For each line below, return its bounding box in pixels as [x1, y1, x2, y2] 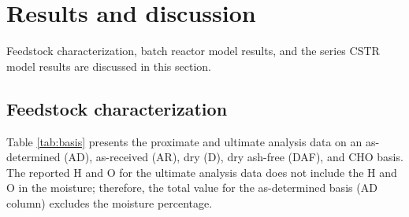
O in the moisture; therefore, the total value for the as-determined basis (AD [6, 179, 377, 196]
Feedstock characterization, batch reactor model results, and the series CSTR [6, 42, 380, 59]
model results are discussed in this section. [6, 57, 211, 74]
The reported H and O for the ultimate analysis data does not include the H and [6, 164, 397, 180]
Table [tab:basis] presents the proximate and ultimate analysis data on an [6, 133, 363, 149]
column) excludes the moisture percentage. [6, 194, 213, 211]
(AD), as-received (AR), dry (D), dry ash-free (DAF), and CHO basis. [64, 149, 403, 165]
